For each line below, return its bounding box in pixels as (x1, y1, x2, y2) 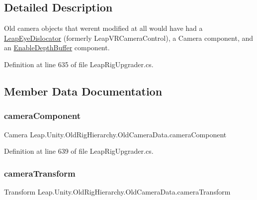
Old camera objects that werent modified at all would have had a (4, 23, 203, 33)
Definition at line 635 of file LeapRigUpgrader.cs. (4, 59, 154, 69)
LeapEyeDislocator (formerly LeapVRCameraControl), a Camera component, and (4, 32, 254, 43)
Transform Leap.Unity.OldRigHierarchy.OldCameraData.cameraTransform (4, 186, 231, 197)
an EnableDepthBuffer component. (4, 42, 110, 53)
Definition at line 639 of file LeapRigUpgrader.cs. (4, 146, 154, 156)
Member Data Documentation (4, 83, 163, 99)
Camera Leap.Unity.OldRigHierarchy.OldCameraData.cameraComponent (4, 129, 227, 139)
